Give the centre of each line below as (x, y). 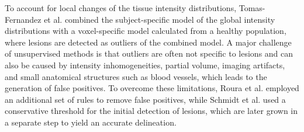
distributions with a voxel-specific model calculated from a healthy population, (146, 31)
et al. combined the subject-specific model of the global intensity (160, 19)
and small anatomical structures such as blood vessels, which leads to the (136, 76)
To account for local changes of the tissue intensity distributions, (121, 8)
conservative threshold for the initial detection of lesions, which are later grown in (151, 111)
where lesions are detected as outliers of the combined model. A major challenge (148, 42)
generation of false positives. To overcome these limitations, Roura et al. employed (152, 88)
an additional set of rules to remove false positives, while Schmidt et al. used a (145, 99)
